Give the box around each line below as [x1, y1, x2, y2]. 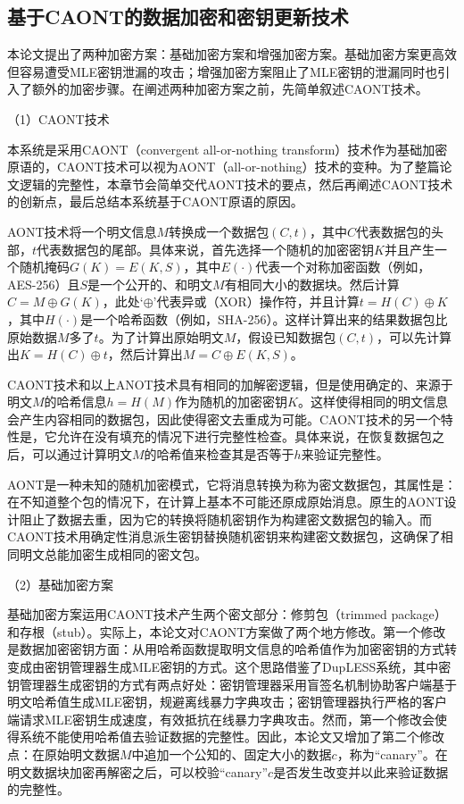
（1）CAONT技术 [7, 109, 110, 128]
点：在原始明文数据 [7, 744, 120, 763]
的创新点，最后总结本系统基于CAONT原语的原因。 [7, 192, 303, 211]
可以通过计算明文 [31, 445, 132, 464]
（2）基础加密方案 [7, 574, 113, 593]
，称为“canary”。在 [336, 744, 448, 763]
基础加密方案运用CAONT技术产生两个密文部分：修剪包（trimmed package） [7, 605, 447, 624]
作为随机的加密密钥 [175, 392, 288, 411]
